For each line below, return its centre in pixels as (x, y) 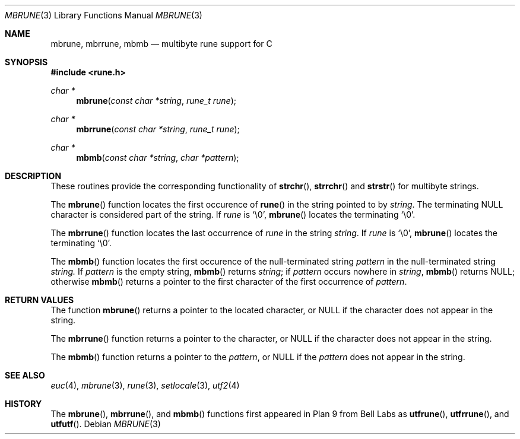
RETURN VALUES (39, 300)
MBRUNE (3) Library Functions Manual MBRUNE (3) (104, 15)
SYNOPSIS (26, 62)
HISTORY (23, 404)
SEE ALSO (25, 375)
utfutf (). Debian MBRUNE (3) (106, 424)
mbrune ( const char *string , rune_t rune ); (156, 101)
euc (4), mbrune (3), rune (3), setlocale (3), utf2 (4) (145, 385)
